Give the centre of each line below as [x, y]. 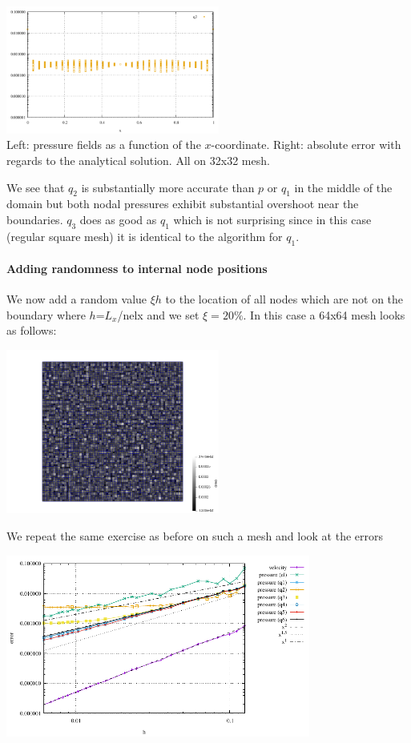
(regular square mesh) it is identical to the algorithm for [145, 236]
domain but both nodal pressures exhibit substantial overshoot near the [183, 204]
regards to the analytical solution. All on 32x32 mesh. [138, 160]
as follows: [32, 330]
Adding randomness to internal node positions [137, 269]
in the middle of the [343, 187]
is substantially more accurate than [168, 187]
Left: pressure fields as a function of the [104, 145]
